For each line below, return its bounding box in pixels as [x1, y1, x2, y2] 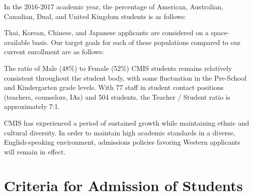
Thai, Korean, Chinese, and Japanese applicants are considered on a [4, 27, 209, 38]
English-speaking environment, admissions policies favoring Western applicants [4, 137, 241, 147]
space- [211, 27, 229, 38]
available [4, 37, 30, 47]
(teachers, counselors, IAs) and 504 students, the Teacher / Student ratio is [4, 91, 230, 102]
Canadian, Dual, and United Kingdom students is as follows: [4, 11, 186, 21]
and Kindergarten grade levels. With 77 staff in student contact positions [4, 82, 224, 92]
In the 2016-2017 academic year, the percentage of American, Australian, [4, 1, 224, 11]
